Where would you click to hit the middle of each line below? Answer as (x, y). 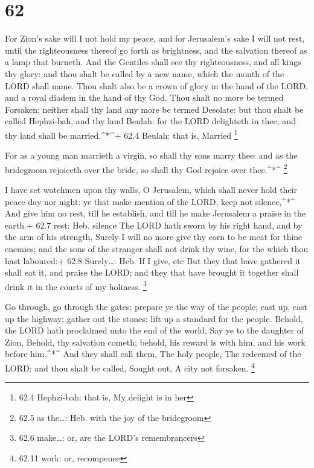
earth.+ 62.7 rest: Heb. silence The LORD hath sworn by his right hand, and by (154, 225)
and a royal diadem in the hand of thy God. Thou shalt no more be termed (144, 97)
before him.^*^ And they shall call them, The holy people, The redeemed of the (153, 354)
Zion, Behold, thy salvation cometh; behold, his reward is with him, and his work (155, 342)
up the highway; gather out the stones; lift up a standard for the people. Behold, (154, 318)
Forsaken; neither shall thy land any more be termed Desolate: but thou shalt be (154, 109)
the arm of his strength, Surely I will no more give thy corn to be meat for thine (154, 237)
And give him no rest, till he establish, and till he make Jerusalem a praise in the (155, 213)
